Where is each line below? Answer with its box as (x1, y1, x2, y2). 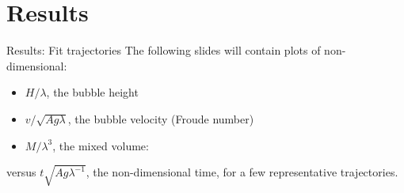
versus (6, 164, 36, 180)
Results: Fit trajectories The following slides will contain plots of (6, 42, 321, 59)
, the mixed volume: (52, 137, 149, 153)
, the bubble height (46, 84, 139, 100)
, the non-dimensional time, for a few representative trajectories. (86, 164, 398, 180)
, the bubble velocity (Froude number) (67, 110, 254, 127)
